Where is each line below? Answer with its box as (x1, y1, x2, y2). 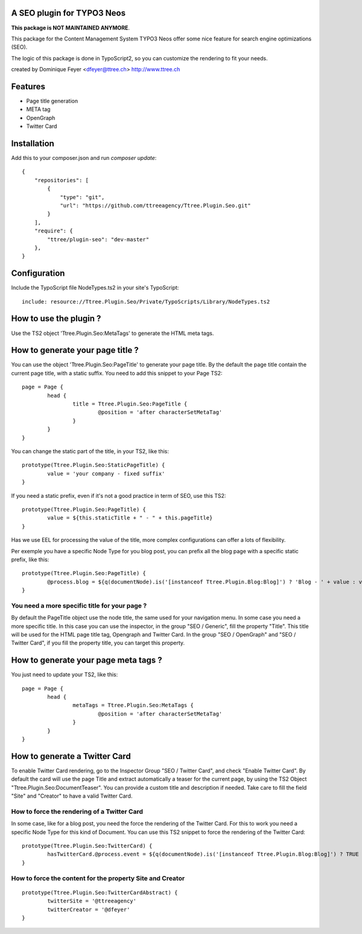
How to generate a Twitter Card (11, 751, 131, 761)
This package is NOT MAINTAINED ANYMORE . (11, 24, 130, 31)
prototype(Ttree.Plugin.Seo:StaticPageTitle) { (22, 462, 165, 469)
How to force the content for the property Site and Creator (11, 874, 185, 882)
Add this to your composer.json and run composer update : (11, 154, 157, 162)
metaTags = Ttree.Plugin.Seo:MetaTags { (72, 702, 194, 709)
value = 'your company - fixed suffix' (47, 470, 165, 477)
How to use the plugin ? (11, 314, 101, 324)
